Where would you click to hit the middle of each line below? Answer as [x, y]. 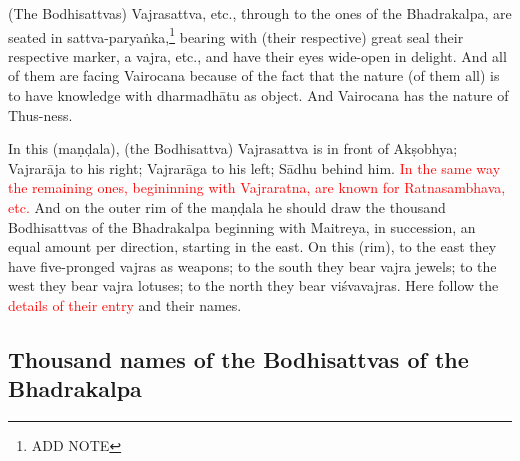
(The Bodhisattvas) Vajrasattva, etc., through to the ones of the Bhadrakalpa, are [260, 13]
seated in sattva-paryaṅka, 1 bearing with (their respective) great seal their [236, 35]
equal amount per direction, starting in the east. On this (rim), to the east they [252, 246]
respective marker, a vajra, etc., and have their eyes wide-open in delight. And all [257, 55]
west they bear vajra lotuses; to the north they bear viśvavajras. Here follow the [253, 285]
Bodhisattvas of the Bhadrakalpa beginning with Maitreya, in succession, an [242, 226]
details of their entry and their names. [125, 304]
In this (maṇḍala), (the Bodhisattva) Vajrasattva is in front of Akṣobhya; [233, 148]
